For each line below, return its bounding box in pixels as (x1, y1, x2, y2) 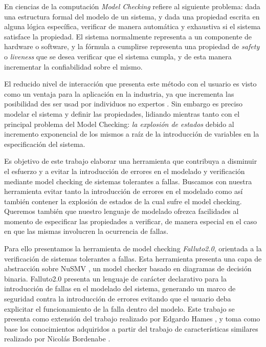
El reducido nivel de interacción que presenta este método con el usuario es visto (4, 78, 257, 89)
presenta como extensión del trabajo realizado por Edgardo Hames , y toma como (4, 313, 260, 324)
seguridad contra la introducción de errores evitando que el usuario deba (4, 293, 231, 304)
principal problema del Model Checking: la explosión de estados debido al (4, 118, 234, 129)
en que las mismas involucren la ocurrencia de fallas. (4, 226, 168, 236)
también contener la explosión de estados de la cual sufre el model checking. (4, 196, 242, 206)
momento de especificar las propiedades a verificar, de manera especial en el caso (4, 215, 257, 226)
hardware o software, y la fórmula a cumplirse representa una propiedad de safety (4, 41, 260, 52)
